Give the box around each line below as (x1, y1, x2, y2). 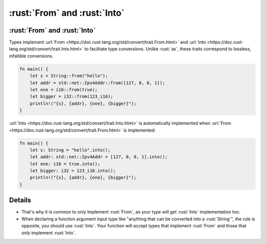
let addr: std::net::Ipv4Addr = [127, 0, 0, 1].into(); (30, 154, 168, 160)
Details (9, 196, 32, 205)
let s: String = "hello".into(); (30, 147, 111, 153)
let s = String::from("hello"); (30, 73, 108, 79)
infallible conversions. (9, 53, 54, 59)
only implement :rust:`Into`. (21, 230, 76, 236)
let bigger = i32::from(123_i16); (30, 94, 113, 100)
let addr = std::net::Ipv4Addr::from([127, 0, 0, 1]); (30, 80, 165, 86)
